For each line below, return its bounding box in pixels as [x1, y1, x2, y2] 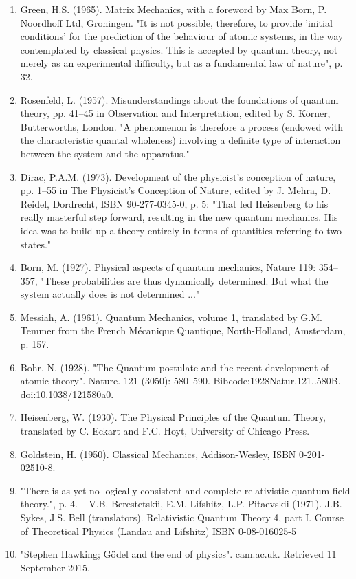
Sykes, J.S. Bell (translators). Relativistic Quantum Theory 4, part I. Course [20, 510, 344, 524]
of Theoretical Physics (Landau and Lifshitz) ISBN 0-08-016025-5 [20, 523, 297, 538]
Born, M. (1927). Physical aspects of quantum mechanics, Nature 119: [20, 260, 316, 274]
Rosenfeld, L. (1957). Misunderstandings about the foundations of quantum [20, 92, 339, 107]
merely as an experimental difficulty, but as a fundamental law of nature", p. [20, 56, 343, 70]
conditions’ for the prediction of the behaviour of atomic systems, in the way [20, 29, 344, 43]
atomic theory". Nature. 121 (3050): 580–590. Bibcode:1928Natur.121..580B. [20, 373, 341, 388]
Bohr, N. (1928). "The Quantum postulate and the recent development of [20, 360, 329, 374]
